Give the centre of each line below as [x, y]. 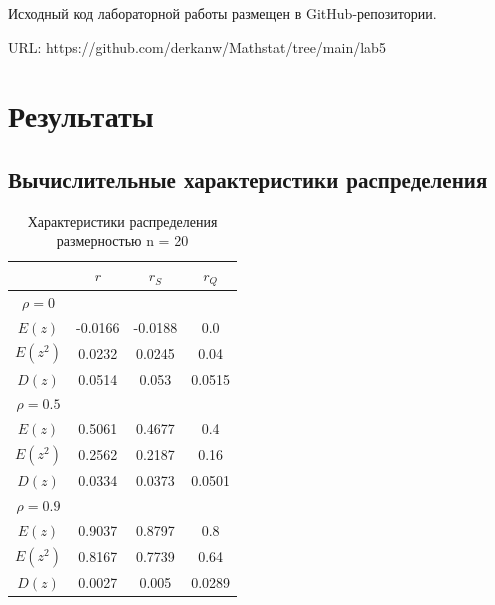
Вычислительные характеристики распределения [248, 178]
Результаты [81, 115]
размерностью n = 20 [122, 240]
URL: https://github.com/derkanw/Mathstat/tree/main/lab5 [197, 46]
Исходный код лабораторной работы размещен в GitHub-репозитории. [222, 13]
